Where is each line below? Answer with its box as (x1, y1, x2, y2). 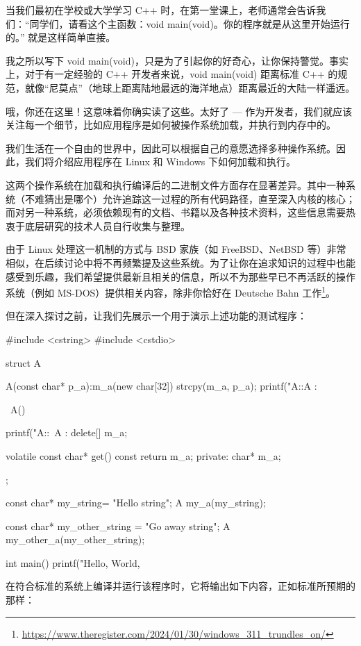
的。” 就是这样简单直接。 (6, 30, 116, 44)
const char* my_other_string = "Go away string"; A (6, 518, 230, 533)
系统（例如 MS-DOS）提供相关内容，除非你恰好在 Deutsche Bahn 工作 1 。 (6, 283, 336, 299)
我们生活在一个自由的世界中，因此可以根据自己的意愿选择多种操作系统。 (6, 140, 336, 155)
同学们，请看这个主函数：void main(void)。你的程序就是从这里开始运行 (29, 16, 350, 31)
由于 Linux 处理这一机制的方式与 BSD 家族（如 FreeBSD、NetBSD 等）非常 (6, 242, 346, 256)
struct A (6, 355, 42, 370)
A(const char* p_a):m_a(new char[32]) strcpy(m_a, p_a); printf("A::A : (6, 379, 317, 393)
